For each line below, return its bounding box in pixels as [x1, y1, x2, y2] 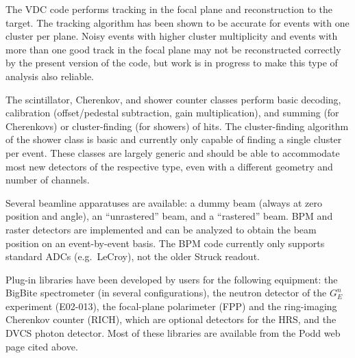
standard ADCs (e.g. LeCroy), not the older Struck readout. [5, 249, 260, 264]
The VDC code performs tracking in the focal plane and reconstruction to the [5, 2, 332, 16]
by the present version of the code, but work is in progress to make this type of [5, 55, 338, 70]
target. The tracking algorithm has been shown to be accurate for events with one [5, 15, 350, 29]
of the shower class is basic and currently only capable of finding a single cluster [5, 132, 342, 146]
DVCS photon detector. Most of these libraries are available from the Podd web [5, 326, 341, 340]
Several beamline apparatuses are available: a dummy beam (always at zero [5, 195, 322, 209]
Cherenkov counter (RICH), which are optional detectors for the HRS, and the [5, 312, 336, 327]
